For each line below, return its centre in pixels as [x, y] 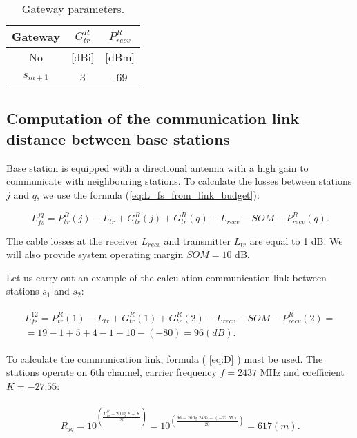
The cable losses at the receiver [72, 240]
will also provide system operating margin [95, 254]
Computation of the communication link [153, 118]
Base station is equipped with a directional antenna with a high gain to [157, 167]
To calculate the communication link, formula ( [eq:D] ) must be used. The [165, 358]
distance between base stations [118, 138]
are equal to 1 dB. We [296, 240]
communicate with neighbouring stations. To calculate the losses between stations [179, 181]
